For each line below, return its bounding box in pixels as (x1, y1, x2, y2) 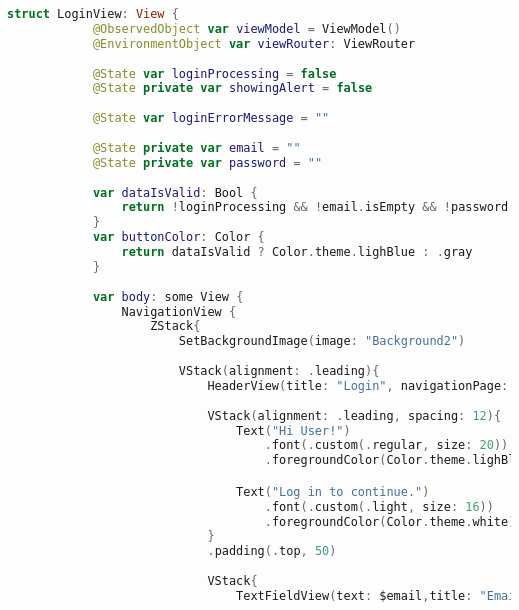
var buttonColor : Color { (92, 230, 265, 245)
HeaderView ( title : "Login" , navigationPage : (207, 378, 509, 393)
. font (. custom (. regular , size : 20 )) (264, 438, 509, 453)
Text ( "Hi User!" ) (236, 423, 351, 438)
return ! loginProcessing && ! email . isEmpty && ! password (121, 200, 509, 215)
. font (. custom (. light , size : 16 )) (264, 499, 494, 514)
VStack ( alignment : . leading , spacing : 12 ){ (207, 408, 502, 423)
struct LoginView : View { (7, 7, 179, 21)
